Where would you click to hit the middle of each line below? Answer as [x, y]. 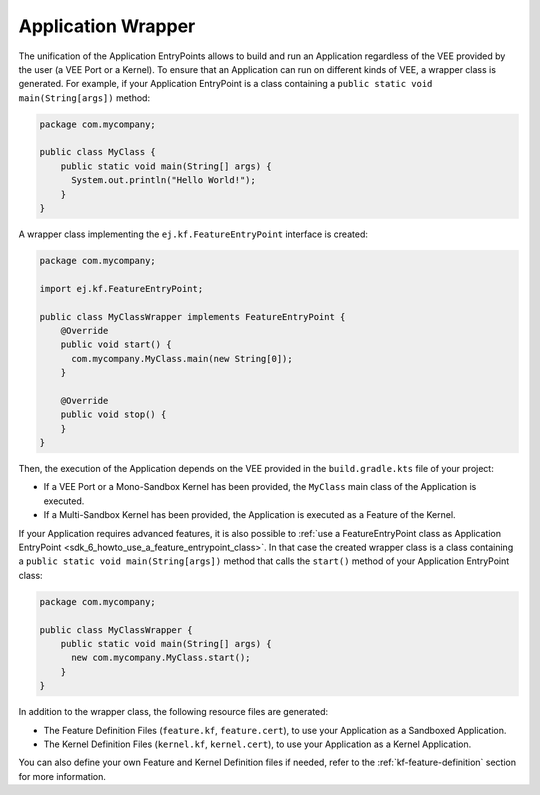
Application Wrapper [107, 26]
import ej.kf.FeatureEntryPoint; [121, 288]
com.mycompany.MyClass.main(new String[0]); [182, 358]
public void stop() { [113, 414]
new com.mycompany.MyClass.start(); [161, 658]
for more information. [62, 776]
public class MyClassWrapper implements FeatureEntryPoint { [192, 316]
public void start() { [116, 344]
